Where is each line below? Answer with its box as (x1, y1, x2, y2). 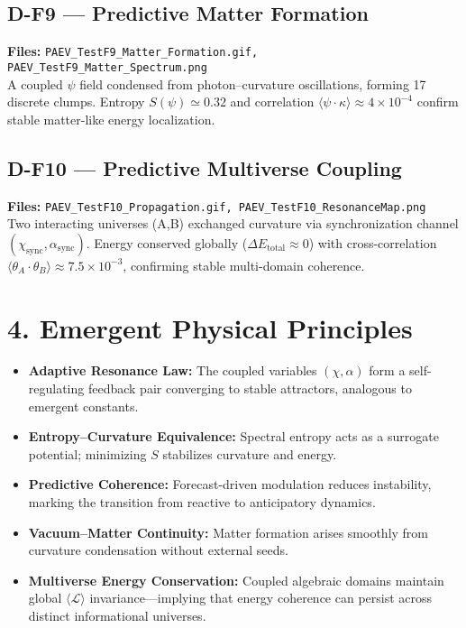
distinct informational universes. (28, 606, 206, 624)
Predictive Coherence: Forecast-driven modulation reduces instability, (28, 475, 432, 494)
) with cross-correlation (308, 233, 437, 252)
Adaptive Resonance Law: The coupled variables (28, 361, 317, 380)
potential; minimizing (28, 444, 147, 463)
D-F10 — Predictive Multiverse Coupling (7, 153, 402, 181)
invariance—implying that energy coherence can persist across (89, 588, 433, 607)
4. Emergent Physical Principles (7, 309, 413, 346)
